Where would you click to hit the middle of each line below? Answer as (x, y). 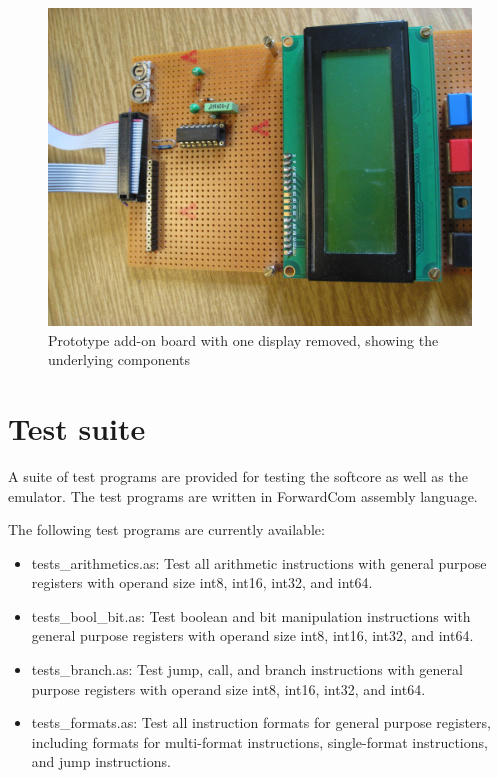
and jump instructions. (101, 761)
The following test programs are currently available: (166, 529)
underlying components (119, 359)
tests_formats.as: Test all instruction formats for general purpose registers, (261, 722)
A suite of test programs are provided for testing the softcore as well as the (238, 475)
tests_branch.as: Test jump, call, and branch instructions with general (247, 669)
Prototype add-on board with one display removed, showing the (243, 339)
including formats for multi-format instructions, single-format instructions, (259, 741)
